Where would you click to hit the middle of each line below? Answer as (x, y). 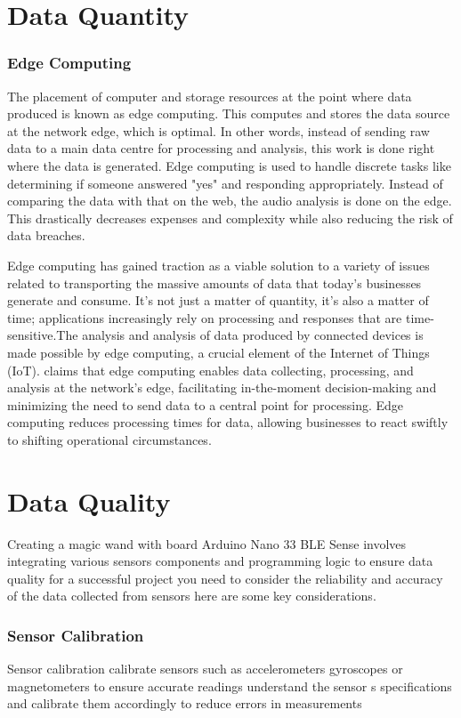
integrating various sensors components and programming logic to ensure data (220, 561)
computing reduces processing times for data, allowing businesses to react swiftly (228, 422)
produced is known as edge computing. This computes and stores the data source (229, 113)
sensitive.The (43, 335)
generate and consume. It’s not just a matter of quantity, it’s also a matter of (218, 300)
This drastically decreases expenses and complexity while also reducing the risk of (230, 218)
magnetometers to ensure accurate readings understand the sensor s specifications (230, 686)
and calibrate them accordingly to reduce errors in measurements (185, 703)
